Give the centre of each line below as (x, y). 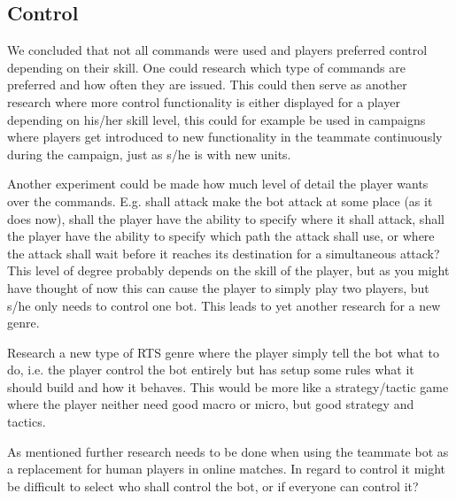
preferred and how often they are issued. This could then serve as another (207, 85)
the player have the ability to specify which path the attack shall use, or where (221, 236)
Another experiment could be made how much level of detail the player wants (218, 184)
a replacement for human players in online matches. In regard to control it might (227, 469)
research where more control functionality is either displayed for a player (204, 101)
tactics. (27, 422)
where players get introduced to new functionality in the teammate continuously (225, 137)
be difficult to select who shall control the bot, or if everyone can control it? (213, 486)
